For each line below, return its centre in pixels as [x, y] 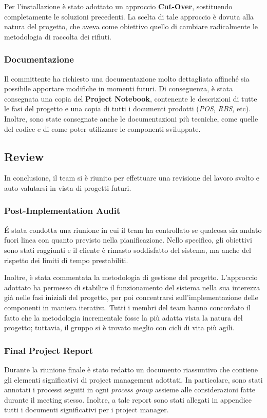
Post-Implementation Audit [62, 211]
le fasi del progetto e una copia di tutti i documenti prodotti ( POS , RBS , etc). [128, 108]
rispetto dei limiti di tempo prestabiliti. [66, 260]
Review [24, 156]
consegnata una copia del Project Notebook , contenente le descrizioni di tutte [131, 98]
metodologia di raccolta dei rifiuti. [58, 36]
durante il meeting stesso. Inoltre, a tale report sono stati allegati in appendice [128, 399]
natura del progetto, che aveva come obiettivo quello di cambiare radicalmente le [131, 26]
